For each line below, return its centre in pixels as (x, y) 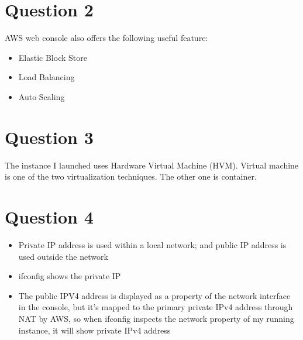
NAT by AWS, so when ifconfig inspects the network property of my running (156, 318)
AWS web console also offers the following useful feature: (106, 38)
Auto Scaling (42, 96)
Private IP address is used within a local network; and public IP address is (152, 244)
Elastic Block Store (53, 57)
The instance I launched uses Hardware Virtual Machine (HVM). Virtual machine (152, 165)
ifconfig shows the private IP (70, 276)
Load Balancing (47, 77)
